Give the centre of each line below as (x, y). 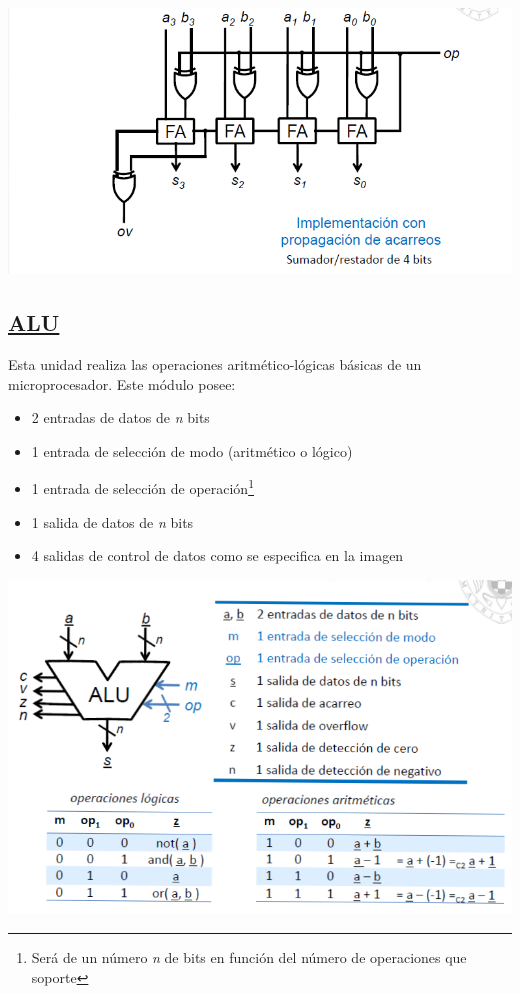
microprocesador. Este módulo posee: (122, 383)
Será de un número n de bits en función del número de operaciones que (249, 956)
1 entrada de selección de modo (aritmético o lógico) (192, 450)
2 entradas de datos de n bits (120, 417)
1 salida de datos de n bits (112, 521)
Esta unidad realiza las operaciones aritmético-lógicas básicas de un (215, 364)
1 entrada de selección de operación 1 (142, 487)
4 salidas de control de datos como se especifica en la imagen (217, 555)
